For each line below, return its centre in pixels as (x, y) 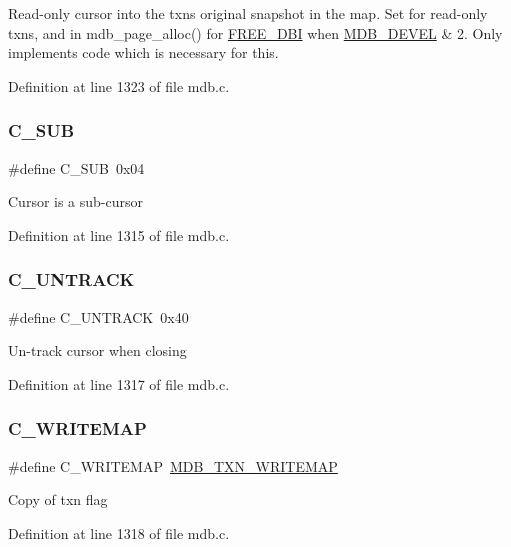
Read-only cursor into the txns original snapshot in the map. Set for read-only (248, 13)
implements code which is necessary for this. (143, 52)
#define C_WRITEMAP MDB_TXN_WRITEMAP (173, 465)
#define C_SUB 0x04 (76, 167)
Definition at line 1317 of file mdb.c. (119, 383)
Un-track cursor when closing (97, 350)
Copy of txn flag (58, 499)
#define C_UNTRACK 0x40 (98, 316)
